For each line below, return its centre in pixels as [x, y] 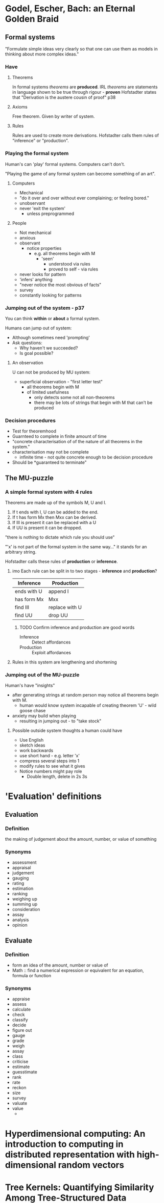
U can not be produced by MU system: [51, 372]
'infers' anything [36, 279]
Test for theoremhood [34, 431]
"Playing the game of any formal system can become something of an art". [80, 174]
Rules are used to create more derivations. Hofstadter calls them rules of [85, 135]
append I [59, 591]
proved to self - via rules [73, 269]
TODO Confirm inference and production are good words [77, 627]
